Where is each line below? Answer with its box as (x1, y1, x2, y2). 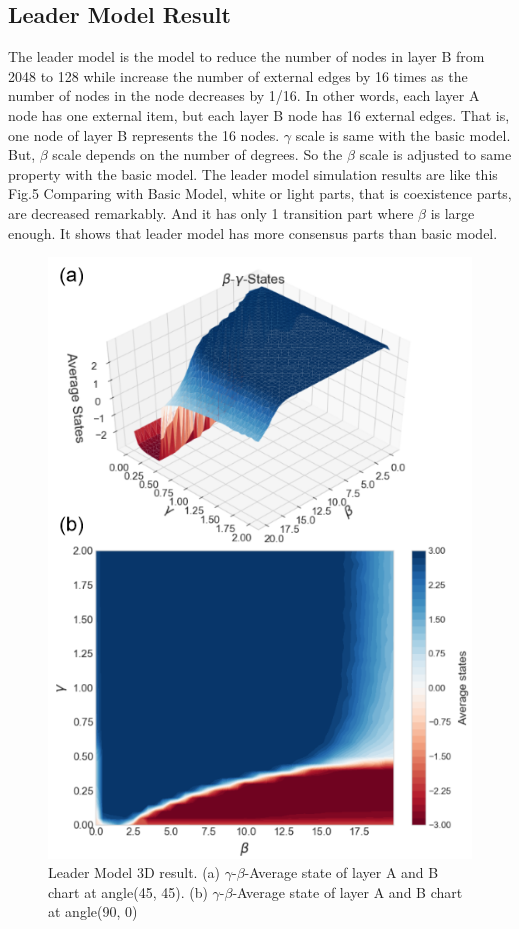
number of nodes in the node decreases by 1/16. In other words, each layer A (8, 85, 480, 106)
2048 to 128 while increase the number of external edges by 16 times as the (8, 65, 468, 86)
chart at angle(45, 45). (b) (48, 881, 208, 902)
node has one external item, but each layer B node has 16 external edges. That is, (8, 104, 510, 125)
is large (430, 202, 475, 223)
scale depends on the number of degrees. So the (52, 144, 343, 165)
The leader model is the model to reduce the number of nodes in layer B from (8, 46, 485, 67)
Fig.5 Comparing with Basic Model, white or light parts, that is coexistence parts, (8, 183, 512, 204)
